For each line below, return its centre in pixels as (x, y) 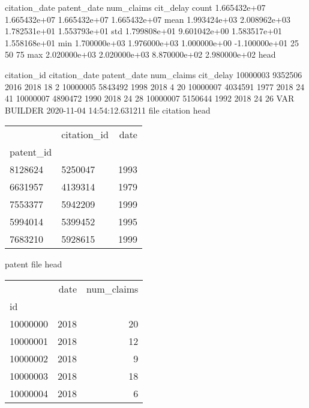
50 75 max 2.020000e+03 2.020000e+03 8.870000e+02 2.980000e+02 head (140, 54)
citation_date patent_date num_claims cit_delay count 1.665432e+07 (135, 7)
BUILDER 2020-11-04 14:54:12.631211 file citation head (108, 110)
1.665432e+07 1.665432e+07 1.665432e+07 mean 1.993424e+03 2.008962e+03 (148, 19)
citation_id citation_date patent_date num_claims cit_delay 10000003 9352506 (154, 74)
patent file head (34, 264)
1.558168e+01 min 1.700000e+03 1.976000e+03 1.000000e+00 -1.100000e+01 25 (152, 42)
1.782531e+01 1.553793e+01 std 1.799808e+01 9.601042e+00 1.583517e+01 (144, 31)
